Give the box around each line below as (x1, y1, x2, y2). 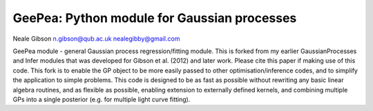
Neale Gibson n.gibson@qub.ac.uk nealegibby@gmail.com (12, 34, 180, 43)
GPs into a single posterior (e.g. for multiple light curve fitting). (12, 95, 191, 103)
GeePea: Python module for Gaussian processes (12, 10, 297, 26)
